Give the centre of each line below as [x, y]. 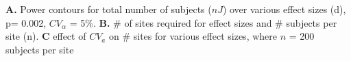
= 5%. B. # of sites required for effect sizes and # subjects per [203, 22]
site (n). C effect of [46, 36]
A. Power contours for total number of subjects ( [109, 9]
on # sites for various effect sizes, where [193, 36]
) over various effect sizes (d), [284, 9]
